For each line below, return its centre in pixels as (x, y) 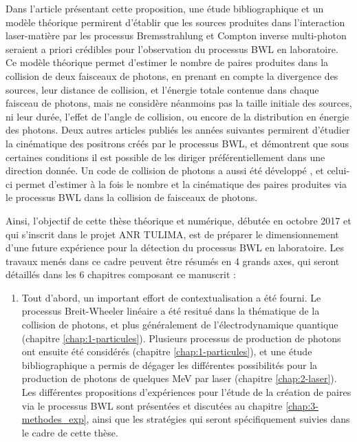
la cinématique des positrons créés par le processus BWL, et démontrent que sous (177, 143)
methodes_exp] (54, 419)
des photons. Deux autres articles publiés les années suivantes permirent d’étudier (178, 130)
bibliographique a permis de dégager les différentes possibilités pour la (170, 365)
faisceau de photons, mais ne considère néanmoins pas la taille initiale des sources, (179, 103)
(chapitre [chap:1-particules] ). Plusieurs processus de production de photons (181, 338)
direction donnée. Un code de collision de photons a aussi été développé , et (165, 170)
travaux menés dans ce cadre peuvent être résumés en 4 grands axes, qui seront (173, 261)
